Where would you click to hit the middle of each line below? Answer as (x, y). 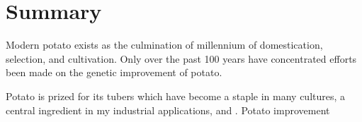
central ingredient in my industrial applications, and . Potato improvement (168, 110)
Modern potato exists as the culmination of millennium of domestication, (164, 45)
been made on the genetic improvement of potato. (114, 72)
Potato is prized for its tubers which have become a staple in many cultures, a (176, 96)
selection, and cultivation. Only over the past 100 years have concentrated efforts (181, 58)
